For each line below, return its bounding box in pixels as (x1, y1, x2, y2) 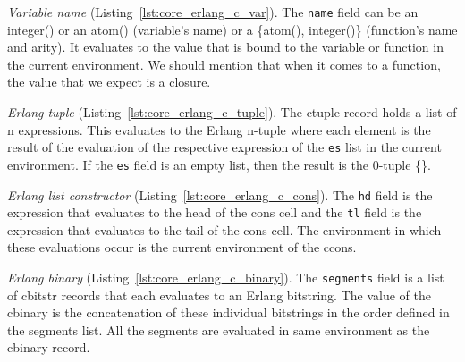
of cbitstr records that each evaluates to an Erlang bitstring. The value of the (7, 285, 431, 304)
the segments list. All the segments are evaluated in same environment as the (7, 320, 430, 339)
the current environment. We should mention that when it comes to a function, (7, 55, 441, 73)
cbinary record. (7, 338, 90, 357)
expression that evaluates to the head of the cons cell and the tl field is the (7, 203, 422, 222)
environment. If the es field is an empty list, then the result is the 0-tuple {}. (7, 155, 431, 173)
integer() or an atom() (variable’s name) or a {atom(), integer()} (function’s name (7, 20, 458, 38)
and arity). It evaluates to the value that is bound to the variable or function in (7, 38, 444, 56)
